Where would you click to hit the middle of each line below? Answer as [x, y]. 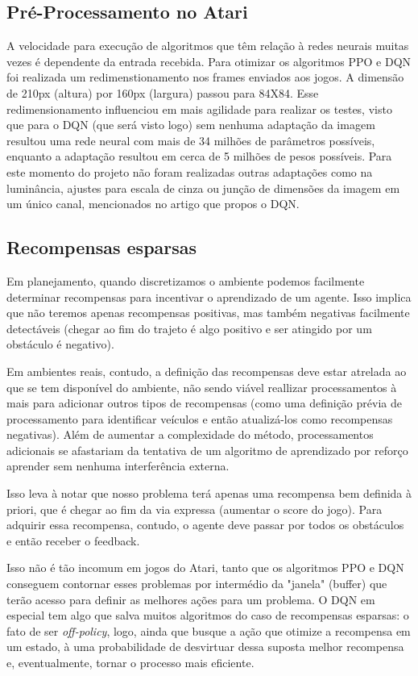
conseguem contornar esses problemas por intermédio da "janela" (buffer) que [197, 584]
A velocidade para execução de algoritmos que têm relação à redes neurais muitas [208, 46]
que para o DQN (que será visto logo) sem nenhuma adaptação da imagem [191, 125]
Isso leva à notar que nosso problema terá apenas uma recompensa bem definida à [209, 493]
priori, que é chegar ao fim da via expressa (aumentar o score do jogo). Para [195, 509]
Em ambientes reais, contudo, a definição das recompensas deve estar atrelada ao [207, 371]
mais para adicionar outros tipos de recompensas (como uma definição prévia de [204, 403]
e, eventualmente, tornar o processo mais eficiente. [130, 662]
